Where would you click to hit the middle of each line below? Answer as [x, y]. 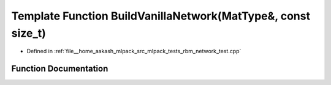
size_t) [29, 33]
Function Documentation [60, 69]
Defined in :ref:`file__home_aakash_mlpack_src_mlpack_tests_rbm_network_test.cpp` [134, 51]
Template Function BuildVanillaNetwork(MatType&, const [161, 16]
